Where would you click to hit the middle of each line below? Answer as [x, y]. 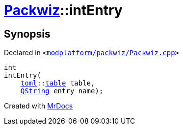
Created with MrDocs [39, 106]
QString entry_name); [62, 91]
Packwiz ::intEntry [63, 10]
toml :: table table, [58, 83]
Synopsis [27, 34]
